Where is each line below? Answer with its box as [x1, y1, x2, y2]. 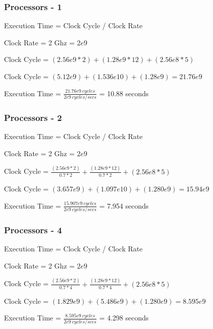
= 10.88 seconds [99, 88, 149, 98]
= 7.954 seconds [99, 200, 149, 211]
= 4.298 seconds [99, 312, 149, 323]
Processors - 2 [4, 111, 62, 123]
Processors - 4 [4, 223, 62, 236]
